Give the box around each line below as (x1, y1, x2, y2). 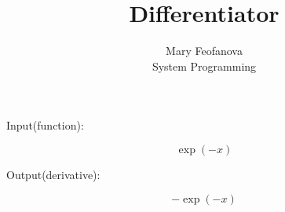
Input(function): (6, 117, 84, 133)
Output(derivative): (6, 166, 100, 182)
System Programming (152, 57, 257, 74)
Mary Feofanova (166, 42, 243, 59)
